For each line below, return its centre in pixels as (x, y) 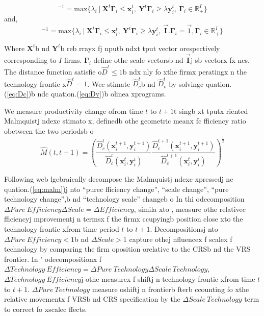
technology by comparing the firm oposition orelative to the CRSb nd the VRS (127, 249)
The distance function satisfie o (53, 72)
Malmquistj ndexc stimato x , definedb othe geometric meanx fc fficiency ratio (125, 121)
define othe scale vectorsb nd (138, 59)
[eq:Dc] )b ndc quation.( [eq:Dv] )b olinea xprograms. (86, 93)
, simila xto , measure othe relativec (190, 209)
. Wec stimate (109, 83)
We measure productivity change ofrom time (74, 111)
